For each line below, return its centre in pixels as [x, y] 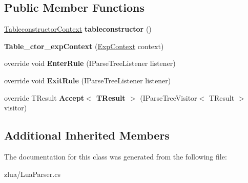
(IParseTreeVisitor [169, 97]
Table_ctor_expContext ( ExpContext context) [84, 46]
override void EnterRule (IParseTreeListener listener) [90, 63]
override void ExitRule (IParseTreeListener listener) [88, 80]
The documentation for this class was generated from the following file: [116, 156]
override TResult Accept [44, 97]
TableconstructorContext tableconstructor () [78, 29]
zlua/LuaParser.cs [32, 174]
